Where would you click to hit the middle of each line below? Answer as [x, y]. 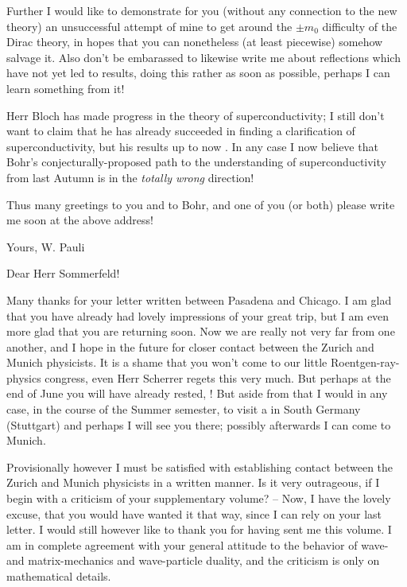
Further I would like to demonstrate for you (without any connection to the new [202, 10]
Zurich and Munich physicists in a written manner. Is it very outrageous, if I [193, 482]
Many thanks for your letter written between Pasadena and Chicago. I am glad [199, 299]
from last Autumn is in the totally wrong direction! [130, 177]
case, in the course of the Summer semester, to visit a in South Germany [184, 409]
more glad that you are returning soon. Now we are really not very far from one [201, 331]
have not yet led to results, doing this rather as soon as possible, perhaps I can [198, 73]
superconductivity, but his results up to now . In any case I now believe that [192, 146]
